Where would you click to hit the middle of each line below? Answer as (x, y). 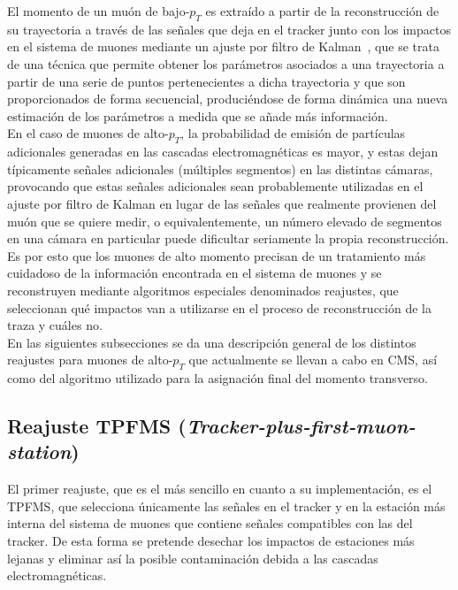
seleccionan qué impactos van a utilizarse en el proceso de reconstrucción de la (219, 307)
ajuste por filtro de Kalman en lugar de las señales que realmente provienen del (222, 203)
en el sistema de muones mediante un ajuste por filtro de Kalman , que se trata (223, 46)
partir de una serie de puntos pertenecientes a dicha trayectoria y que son (206, 81)
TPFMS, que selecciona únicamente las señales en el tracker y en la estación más (226, 506)
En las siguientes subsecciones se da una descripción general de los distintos (212, 342)
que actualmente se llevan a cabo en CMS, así (313, 360)
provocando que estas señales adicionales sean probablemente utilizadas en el (215, 186)
